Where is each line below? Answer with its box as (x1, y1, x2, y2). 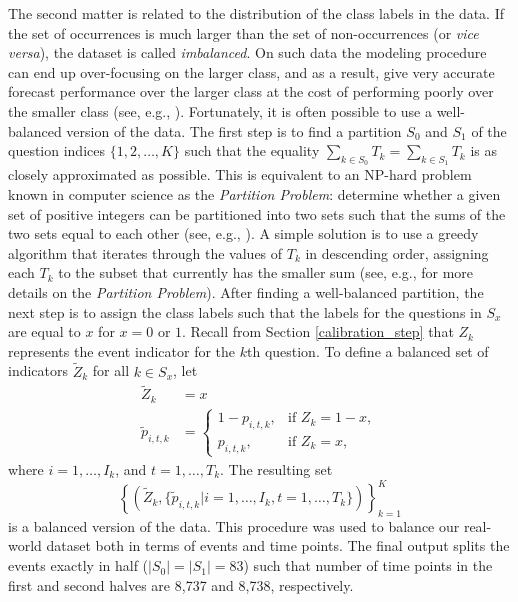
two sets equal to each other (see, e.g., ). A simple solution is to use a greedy (8, 223, 479, 244)
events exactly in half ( (8, 555, 149, 576)
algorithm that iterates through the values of (8, 242, 283, 263)
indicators (8, 360, 69, 381)
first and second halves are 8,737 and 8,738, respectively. (8, 574, 354, 595)
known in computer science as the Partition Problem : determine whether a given (8, 183, 501, 204)
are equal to (8, 321, 81, 342)
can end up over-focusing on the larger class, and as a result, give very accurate (8, 61, 495, 82)
